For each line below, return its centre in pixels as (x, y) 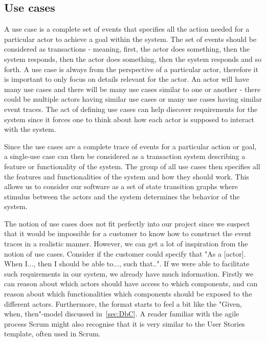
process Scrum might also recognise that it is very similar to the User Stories (125, 323)
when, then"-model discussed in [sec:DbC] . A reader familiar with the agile (122, 314)
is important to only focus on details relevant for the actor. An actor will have (127, 79)
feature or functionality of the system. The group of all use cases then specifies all (132, 166)
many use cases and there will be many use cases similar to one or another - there (132, 89)
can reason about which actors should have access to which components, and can (131, 283)
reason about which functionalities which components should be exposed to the (128, 294)
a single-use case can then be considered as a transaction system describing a (125, 156)
